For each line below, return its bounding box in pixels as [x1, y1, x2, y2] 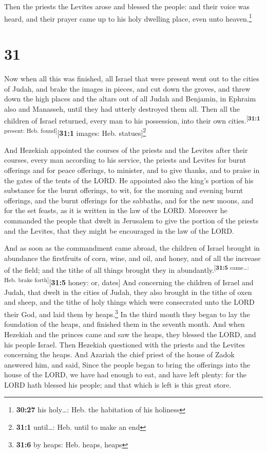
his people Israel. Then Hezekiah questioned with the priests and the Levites [4, 339, 245, 350]
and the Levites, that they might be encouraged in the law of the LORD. [4, 225, 234, 236]
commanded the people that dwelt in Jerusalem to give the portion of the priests [4, 215, 259, 225]
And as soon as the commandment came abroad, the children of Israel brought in [4, 242, 260, 253]
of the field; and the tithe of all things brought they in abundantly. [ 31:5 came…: [4, 263, 249, 275]
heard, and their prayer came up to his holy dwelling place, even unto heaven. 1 [4, 11, 252, 24]
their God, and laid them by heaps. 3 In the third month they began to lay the [4, 307, 250, 319]
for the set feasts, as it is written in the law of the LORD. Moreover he [4, 205, 227, 216]
